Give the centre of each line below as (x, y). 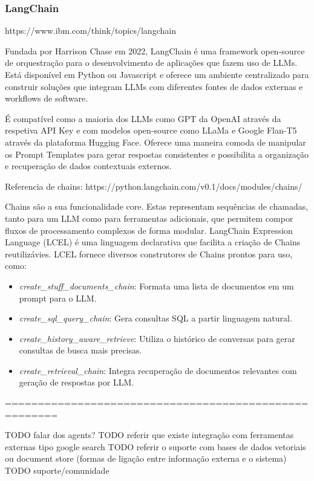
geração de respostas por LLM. (77, 382)
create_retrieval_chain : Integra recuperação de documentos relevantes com (158, 370)
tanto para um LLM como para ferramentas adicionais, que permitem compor (149, 218)
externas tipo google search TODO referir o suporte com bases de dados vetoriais (155, 446)
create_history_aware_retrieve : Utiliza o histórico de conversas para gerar (157, 338)
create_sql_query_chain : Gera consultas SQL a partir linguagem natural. (155, 318)
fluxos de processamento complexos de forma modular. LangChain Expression (149, 230)
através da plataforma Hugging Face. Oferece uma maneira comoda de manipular (155, 142)
